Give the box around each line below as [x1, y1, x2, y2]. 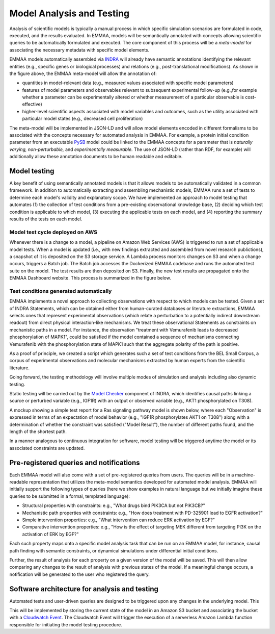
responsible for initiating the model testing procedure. [9, 621, 122, 627]
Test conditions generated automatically [9, 287, 112, 294]
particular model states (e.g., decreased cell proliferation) [22, 115, 143, 122]
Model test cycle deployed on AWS [9, 229, 98, 236]
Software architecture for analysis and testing [9, 585, 159, 593]
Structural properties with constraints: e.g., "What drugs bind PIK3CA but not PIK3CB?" [22, 502, 206, 509]
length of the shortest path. [9, 428, 67, 435]
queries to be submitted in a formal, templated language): [9, 493, 130, 499]
